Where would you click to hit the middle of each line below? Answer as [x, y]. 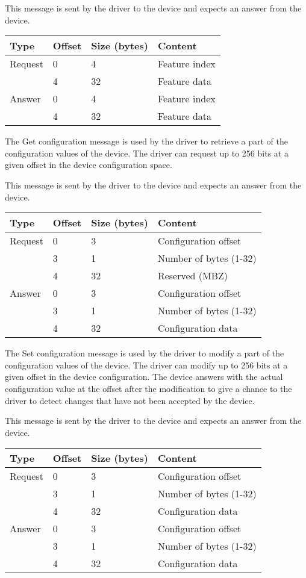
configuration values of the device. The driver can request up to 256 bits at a [147, 153]
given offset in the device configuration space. [89, 165]
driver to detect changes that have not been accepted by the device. [130, 400]
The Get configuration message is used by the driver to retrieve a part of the [146, 141]
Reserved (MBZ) [193, 276]
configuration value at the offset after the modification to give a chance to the [148, 388]
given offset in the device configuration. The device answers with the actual [144, 377]
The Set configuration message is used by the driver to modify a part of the [145, 353]
